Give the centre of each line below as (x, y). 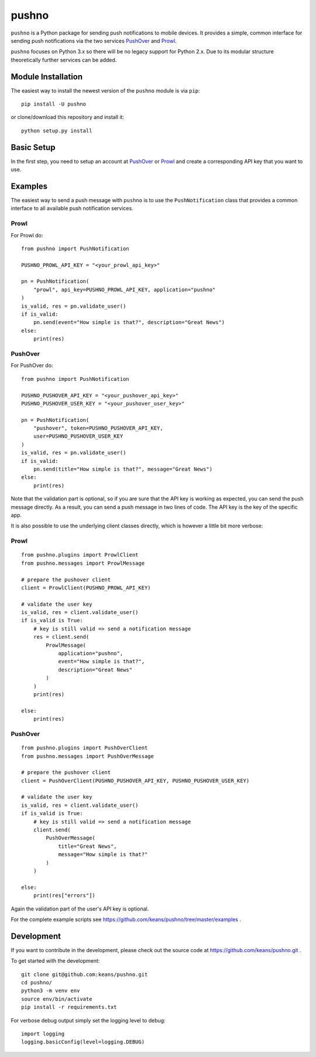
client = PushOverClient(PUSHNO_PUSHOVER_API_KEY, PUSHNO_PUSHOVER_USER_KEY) (135, 780)
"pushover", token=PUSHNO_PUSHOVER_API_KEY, (98, 428)
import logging (43, 1034)
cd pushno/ (37, 982)
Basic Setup (33, 147)
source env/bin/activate (57, 999)
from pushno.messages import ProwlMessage (83, 563)
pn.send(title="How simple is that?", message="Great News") (123, 469)
